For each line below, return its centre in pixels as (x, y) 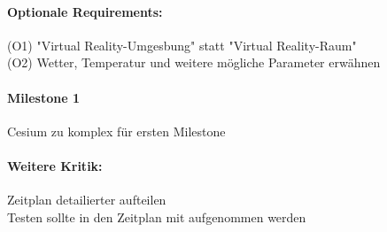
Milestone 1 (43, 97)
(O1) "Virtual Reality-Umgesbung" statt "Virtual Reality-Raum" (182, 45)
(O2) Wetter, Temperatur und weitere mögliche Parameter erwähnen (194, 62)
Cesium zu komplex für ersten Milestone (116, 131)
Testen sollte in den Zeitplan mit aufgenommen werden (157, 217)
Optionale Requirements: (85, 11)
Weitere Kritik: (55, 165)
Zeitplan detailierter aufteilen (87, 200)
